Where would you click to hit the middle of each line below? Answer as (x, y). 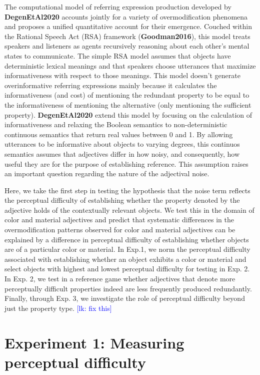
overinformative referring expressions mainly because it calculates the (111, 85)
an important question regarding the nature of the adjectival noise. (107, 173)
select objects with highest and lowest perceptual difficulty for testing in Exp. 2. (127, 269)
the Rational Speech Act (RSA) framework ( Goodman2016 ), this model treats (127, 36)
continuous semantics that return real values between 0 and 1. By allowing (119, 134)
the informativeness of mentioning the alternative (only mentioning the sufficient (128, 104)
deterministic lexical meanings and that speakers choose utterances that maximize (130, 65)
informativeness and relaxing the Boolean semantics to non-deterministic (116, 124)
